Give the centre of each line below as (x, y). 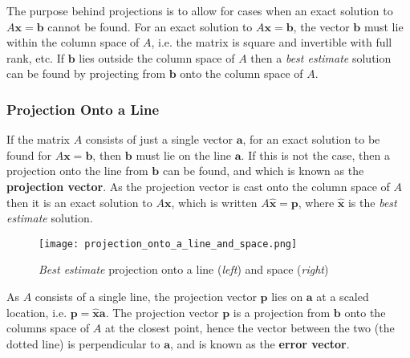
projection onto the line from (77, 171)
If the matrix (38, 139)
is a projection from (282, 312)
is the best (372, 202)
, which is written (214, 202)
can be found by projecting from (86, 73)
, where (316, 202)
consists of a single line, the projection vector (146, 296)
